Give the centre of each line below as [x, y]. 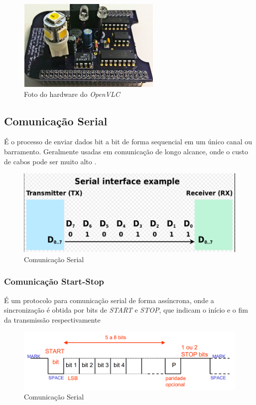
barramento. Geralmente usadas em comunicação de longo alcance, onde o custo [126, 151]
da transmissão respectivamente [52, 319]
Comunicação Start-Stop [54, 281]
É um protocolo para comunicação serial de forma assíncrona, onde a [109, 300]
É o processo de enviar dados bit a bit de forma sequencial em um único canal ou [128, 142]
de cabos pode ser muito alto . [50, 161]
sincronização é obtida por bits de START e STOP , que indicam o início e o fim [126, 310]
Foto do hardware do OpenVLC [72, 94]
